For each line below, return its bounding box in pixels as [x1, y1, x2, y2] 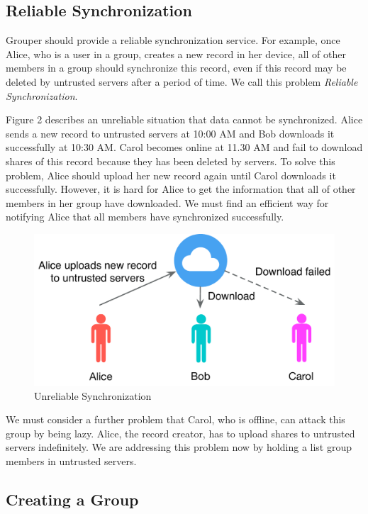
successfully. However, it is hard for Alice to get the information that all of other [6, 181, 356, 196]
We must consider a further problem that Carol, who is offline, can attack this [6, 412, 345, 427]
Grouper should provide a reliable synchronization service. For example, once [6, 33, 340, 48]
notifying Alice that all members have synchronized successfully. [6, 209, 284, 224]
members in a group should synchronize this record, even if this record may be [6, 60, 347, 75]
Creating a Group [6, 488, 139, 510]
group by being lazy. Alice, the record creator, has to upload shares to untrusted [6, 425, 355, 440]
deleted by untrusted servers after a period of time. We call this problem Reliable [6, 74, 358, 89]
